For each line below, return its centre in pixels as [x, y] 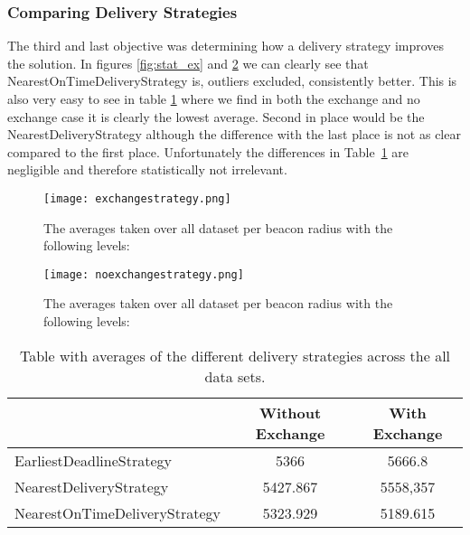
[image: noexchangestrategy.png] [144, 274]
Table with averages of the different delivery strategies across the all [235, 355]
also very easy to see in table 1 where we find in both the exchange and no [214, 99]
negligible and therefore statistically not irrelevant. [147, 169]
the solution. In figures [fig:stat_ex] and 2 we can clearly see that [188, 63]
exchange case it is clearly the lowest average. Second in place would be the [216, 116]
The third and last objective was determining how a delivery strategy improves [226, 46]
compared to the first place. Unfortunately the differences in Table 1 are [208, 151]
